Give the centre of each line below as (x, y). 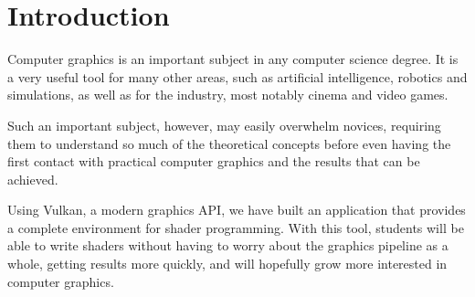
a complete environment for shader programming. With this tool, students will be (236, 227)
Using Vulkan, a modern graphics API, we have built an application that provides (237, 210)
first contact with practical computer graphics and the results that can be (214, 161)
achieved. (33, 179)
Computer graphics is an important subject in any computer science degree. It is (233, 59)
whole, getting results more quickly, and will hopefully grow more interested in (227, 264)
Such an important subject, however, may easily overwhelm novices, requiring (224, 125)
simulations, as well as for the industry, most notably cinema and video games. (228, 95)
